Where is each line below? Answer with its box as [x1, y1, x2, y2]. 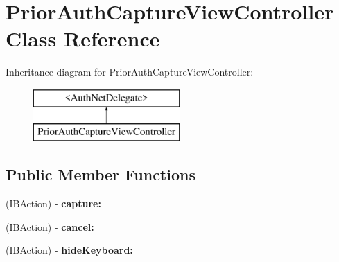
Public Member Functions [6, 164, 195, 185]
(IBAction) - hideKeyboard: [6, 243, 133, 257]
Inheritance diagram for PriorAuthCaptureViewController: [6, 64, 254, 79]
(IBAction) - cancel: [6, 219, 94, 234]
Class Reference [6, 24, 160, 53]
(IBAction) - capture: [6, 196, 101, 211]
